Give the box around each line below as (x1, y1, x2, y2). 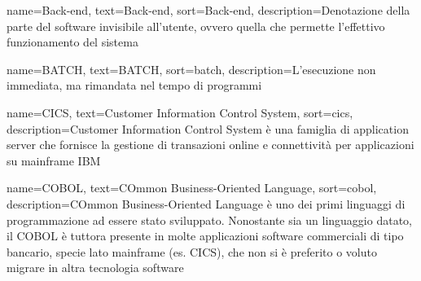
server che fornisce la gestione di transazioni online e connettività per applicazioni (7, 136, 414, 153)
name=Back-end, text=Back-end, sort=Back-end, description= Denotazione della (7, 2, 410, 18)
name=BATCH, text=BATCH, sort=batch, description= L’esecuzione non (7, 60, 376, 77)
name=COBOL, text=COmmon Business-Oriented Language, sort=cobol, (7, 179, 377, 196)
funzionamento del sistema (7, 33, 138, 50)
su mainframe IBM (7, 151, 101, 169)
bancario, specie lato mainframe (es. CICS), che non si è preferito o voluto (7, 243, 377, 260)
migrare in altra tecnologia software (7, 259, 184, 276)
